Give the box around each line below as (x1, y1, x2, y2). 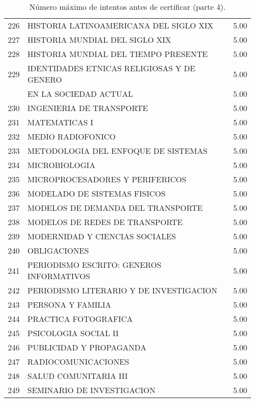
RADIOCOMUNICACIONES (27, 356, 129, 367)
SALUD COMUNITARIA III (27, 370, 128, 381)
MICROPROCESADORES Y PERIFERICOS (27, 173, 186, 185)
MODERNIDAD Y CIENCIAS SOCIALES (27, 230, 176, 242)
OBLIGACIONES (27, 245, 89, 256)
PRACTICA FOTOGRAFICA (27, 313, 133, 324)
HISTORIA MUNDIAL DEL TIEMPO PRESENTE (27, 48, 208, 59)
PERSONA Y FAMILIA (27, 299, 111, 310)
